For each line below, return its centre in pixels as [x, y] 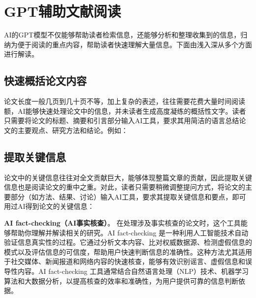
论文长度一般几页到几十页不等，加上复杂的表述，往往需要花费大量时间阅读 [125, 101]
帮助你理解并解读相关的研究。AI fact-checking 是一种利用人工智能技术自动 [129, 232]
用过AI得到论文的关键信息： [49, 206]
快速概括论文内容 [45, 81]
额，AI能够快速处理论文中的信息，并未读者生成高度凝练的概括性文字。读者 [125, 111]
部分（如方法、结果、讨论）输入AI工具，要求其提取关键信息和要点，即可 [128, 196]
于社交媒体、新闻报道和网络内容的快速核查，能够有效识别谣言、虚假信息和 [125, 261]
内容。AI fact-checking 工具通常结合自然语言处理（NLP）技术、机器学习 [133, 271]
